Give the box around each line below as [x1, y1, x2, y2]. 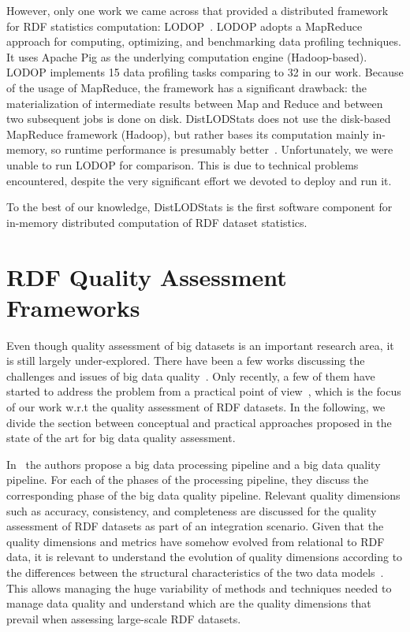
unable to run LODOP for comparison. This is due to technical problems [6, 156, 359, 173]
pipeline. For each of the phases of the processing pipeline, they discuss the [6, 471, 369, 488]
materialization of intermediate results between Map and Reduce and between [6, 95, 383, 111]
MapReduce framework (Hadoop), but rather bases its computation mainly [6, 125, 369, 142]
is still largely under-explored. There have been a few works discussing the [6, 352, 365, 369]
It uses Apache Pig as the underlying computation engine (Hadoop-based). [6, 48, 367, 65]
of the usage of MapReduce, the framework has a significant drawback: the [6, 79, 367, 95]
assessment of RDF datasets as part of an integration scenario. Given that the [6, 518, 384, 534]
